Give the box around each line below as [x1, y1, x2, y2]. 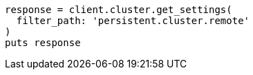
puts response [5, 37, 81, 48]
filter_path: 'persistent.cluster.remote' [16, 15, 250, 26]
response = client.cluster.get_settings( [5, 4, 232, 15]
